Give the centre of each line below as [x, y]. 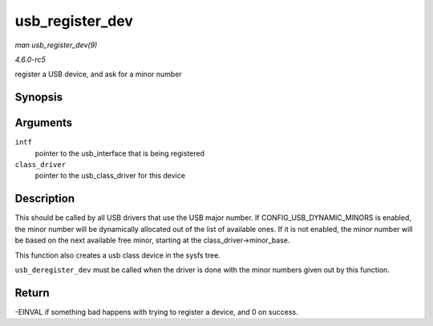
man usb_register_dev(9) [56, 45]
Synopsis [39, 98]
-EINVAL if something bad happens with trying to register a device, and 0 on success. [156, 312]
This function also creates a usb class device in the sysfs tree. [117, 255]
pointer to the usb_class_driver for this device [110, 176]
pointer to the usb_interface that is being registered [119, 153]
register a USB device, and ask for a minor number [98, 74]
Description [45, 199]
